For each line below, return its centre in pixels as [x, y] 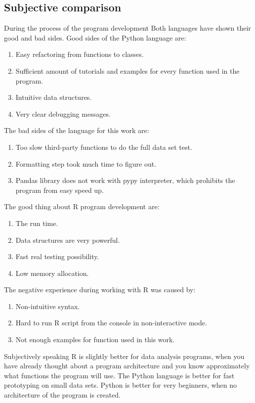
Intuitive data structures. [54, 97]
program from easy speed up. [60, 190]
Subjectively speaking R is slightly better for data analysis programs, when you [124, 356]
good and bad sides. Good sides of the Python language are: [95, 37]
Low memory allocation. [52, 273]
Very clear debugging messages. [63, 113]
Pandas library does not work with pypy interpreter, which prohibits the [125, 180]
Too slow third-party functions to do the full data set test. [104, 147]
